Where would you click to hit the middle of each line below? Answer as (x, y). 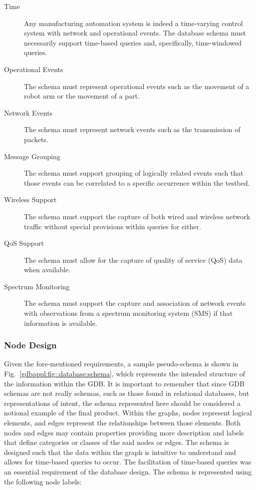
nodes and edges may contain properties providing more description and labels (124, 432)
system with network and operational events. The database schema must (135, 33)
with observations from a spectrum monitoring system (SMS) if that (128, 313)
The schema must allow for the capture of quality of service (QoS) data (133, 260)
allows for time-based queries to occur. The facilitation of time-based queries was (128, 462)
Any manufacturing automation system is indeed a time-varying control (133, 23)
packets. (36, 139)
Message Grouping (32, 156)
